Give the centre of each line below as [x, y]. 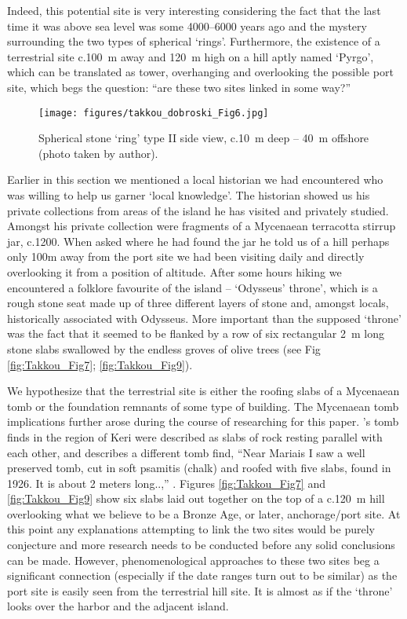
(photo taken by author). [98, 153]
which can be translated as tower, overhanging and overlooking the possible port [200, 72]
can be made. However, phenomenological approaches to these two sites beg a [193, 560]
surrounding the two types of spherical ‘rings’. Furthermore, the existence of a [194, 41]
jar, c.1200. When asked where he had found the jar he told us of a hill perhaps [198, 241]
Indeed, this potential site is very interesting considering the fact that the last [194, 10]
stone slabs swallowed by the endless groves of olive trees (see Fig [164, 348]
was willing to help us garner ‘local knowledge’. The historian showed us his [189, 195]
